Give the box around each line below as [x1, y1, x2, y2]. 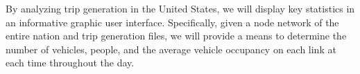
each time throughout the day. [6, 55, 135, 70]
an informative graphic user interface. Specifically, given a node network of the [6, 15, 339, 29]
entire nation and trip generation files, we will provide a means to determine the [6, 28, 347, 43]
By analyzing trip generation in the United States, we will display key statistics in [6, 1, 355, 15]
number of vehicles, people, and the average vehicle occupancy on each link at [6, 41, 336, 56]
